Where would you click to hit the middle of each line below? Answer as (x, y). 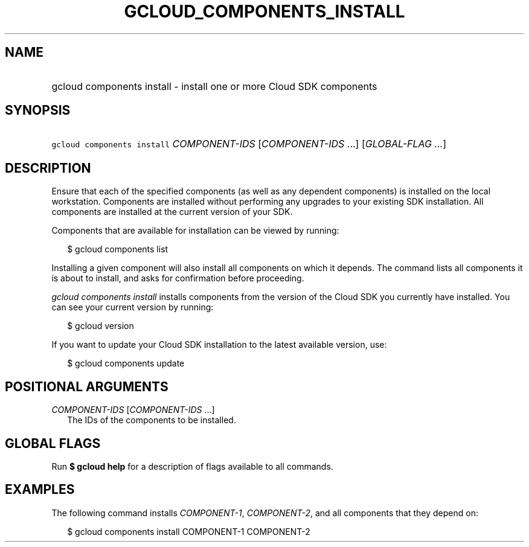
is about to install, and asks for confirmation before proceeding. (178, 278)
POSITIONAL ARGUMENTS (87, 386)
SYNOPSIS (38, 110)
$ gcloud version (101, 326)
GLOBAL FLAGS (53, 443)
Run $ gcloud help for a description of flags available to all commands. (192, 466)
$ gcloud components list (118, 249)
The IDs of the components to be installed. (152, 420)
